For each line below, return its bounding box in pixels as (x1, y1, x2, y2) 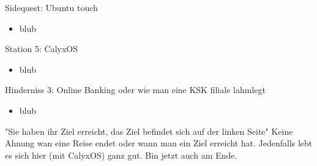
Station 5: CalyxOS (5, 42, 78, 55)
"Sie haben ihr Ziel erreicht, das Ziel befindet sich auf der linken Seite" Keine (5, 124, 293, 137)
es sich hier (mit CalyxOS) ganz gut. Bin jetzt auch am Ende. (5, 148, 237, 161)
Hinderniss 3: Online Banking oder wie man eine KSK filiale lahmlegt (5, 83, 266, 96)
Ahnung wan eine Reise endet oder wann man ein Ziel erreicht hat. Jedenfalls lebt (5, 137, 313, 149)
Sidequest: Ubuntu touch (5, 1, 98, 13)
